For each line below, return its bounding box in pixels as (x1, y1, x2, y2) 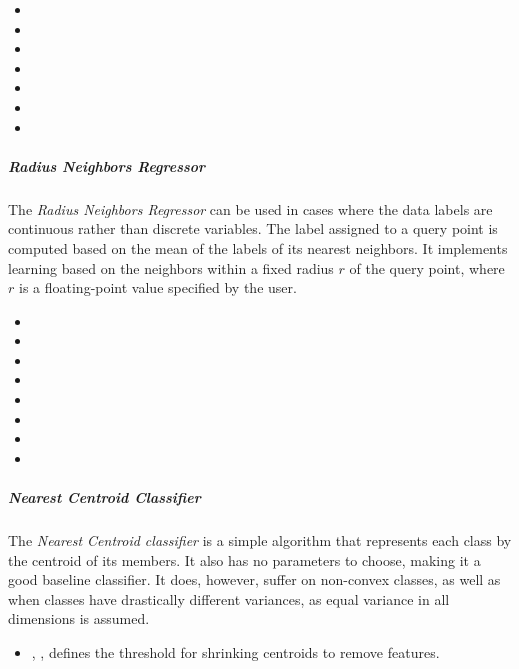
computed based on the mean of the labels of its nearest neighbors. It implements (8, 237, 508, 258)
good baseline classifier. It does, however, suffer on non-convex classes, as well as (8, 569, 501, 590)
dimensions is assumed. (8, 608, 150, 629)
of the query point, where (349, 257, 505, 278)
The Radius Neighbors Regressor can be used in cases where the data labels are (8, 198, 493, 219)
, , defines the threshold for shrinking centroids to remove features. (31, 641, 440, 662)
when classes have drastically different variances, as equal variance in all (8, 588, 450, 609)
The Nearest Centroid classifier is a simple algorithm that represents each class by (8, 530, 512, 550)
